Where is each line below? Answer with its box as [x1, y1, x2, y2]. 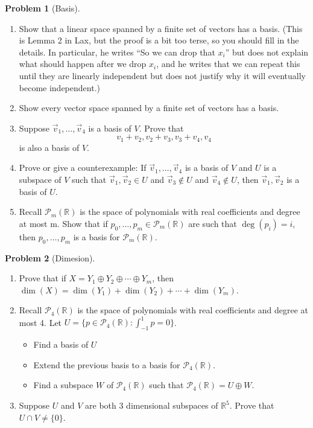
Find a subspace [33, 378, 93, 391]
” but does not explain [225, 45, 309, 58]
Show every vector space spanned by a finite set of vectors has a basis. [19, 101, 279, 114]
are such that [188, 217, 237, 229]
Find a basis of [33, 338, 89, 351]
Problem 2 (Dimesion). [5, 251, 95, 264]
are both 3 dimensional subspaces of [85, 399, 218, 412]
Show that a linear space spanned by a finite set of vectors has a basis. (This [19, 22, 303, 34]
